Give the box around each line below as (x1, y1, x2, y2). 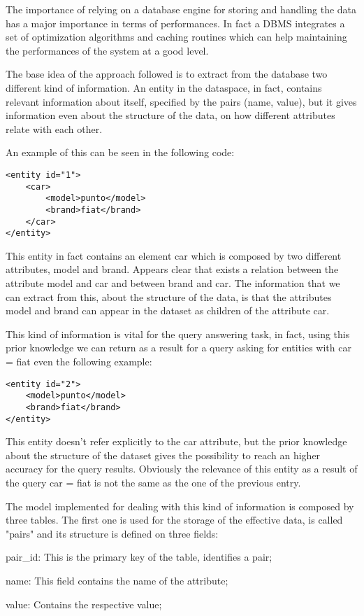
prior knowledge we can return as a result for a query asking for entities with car (6, 340, 351, 355)
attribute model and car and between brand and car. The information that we (6, 276, 340, 290)
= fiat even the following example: (6, 354, 152, 369)
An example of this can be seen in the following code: (6, 145, 235, 160)
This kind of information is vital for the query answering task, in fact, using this (6, 326, 350, 341)
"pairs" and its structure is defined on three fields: (6, 526, 219, 540)
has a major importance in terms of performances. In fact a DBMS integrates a (6, 15, 345, 30)
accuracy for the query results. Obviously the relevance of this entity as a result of (6, 461, 358, 476)
